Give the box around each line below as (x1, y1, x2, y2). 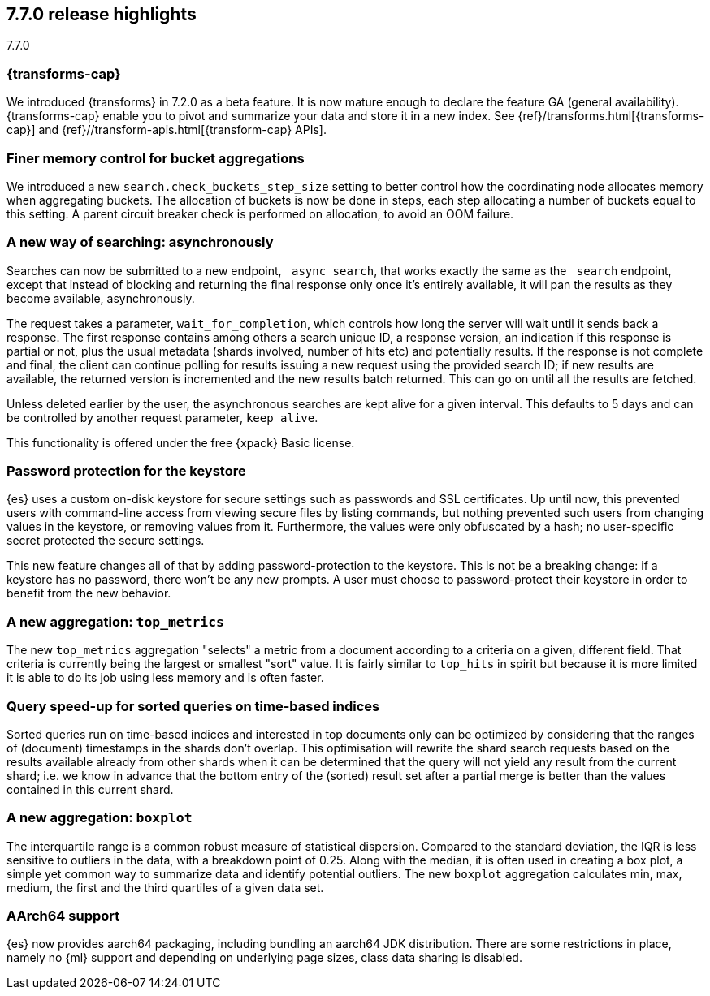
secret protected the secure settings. (6, 533, 205, 548)
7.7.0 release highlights (6, 4, 197, 24)
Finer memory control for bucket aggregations (6, 149, 305, 166)
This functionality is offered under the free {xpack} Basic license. (6, 435, 355, 450)
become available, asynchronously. (6, 291, 195, 305)
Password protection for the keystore (6, 463, 246, 480)
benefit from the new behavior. (6, 586, 171, 601)
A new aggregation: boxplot (6, 809, 193, 826)
